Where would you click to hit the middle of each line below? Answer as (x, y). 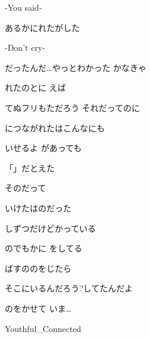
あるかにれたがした (42, 27)
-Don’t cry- (25, 47)
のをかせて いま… (38, 308)
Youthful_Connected (43, 328)
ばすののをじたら (38, 268)
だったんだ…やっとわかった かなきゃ (76, 67)
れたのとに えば (35, 87)
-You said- (24, 7)
